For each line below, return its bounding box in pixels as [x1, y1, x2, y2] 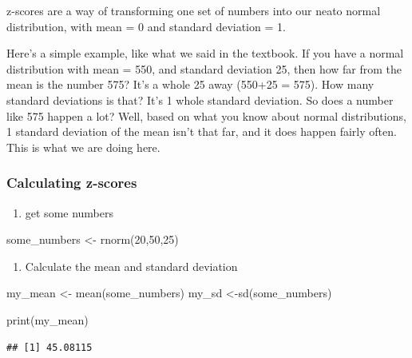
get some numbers [25, 204, 114, 221]
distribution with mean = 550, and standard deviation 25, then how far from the [6, 60, 402, 77]
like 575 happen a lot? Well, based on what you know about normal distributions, [6, 107, 406, 124]
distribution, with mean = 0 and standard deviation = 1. [6, 18, 286, 34]
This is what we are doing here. [6, 138, 160, 155]
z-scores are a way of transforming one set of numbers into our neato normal [6, 2, 381, 18]
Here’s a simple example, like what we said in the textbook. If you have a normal [6, 45, 404, 62]
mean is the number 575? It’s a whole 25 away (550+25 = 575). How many [6, 76, 374, 93]
